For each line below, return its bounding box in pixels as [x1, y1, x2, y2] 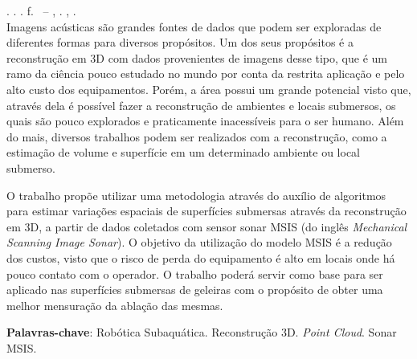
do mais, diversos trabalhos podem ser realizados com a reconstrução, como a [6, 128, 387, 145]
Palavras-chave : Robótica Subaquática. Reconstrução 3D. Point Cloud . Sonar [6, 324, 397, 341]
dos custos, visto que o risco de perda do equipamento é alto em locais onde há [6, 249, 395, 266]
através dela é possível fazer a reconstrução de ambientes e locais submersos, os [6, 96, 396, 113]
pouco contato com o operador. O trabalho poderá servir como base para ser [6, 265, 383, 282]
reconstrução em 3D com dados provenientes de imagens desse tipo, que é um [6, 49, 387, 66]
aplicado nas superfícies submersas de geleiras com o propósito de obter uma [6, 281, 383, 298]
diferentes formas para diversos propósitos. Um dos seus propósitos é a [6, 34, 354, 51]
